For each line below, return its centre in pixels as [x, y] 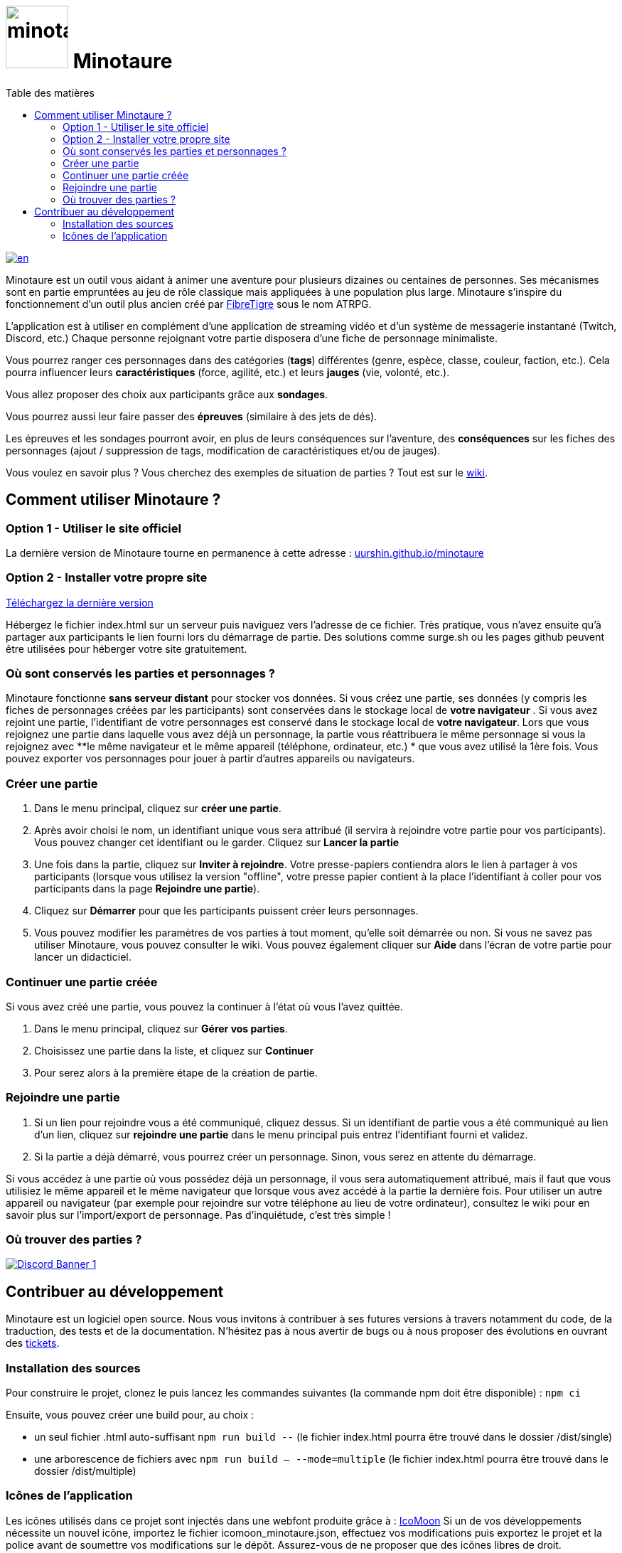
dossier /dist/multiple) [85, 1471]
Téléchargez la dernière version [80, 602]
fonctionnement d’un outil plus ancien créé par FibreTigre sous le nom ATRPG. [189, 304]
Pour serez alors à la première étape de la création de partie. [176, 1072]
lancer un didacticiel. [83, 957]
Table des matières [50, 92]
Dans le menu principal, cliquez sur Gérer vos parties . [161, 1028]
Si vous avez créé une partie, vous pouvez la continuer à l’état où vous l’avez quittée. [204, 1006]
